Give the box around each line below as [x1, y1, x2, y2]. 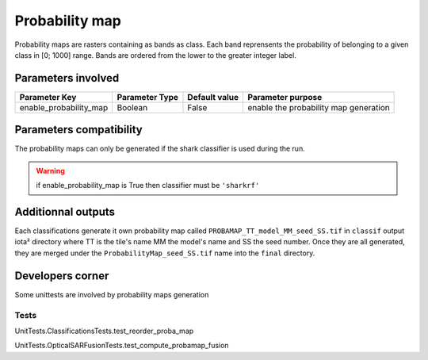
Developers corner [14, 269, 109, 282]
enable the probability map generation [246, 101, 390, 113]
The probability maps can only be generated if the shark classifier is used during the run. [14, 144, 305, 154]
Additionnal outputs [14, 205, 115, 218]
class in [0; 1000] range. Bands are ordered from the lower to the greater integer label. [14, 50, 296, 59]
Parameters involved [14, 71, 120, 85]
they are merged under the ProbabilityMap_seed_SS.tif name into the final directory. [14, 248, 315, 258]
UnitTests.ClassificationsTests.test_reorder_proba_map [14, 326, 194, 335]
